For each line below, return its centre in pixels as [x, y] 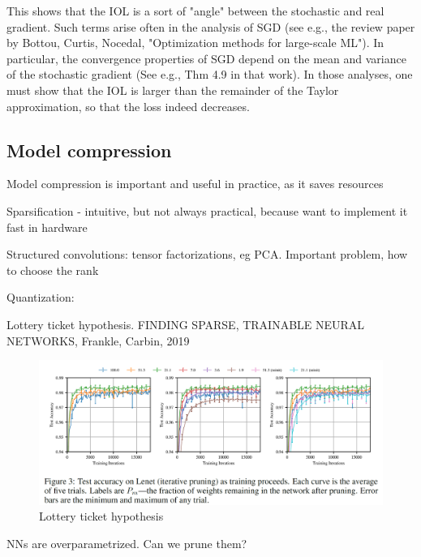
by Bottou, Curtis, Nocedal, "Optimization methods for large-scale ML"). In [195, 43]
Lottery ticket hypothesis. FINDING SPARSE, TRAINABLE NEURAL [186, 324]
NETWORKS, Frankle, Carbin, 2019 [98, 340]
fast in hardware [47, 227]
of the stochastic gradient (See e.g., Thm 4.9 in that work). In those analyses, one [210, 74]
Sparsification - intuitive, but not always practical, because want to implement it [207, 210]
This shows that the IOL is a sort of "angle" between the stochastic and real [195, 11]
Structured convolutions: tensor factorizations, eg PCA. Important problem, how [207, 254]
